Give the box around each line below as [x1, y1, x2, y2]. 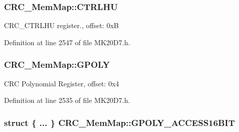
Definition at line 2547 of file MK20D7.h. [4, 37, 130, 47]
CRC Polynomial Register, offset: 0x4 [4, 78, 119, 88]
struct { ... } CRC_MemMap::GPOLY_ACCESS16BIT [4, 116, 235, 128]
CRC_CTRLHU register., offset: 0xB [4, 20, 119, 31]
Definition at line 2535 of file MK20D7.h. [4, 95, 130, 105]
